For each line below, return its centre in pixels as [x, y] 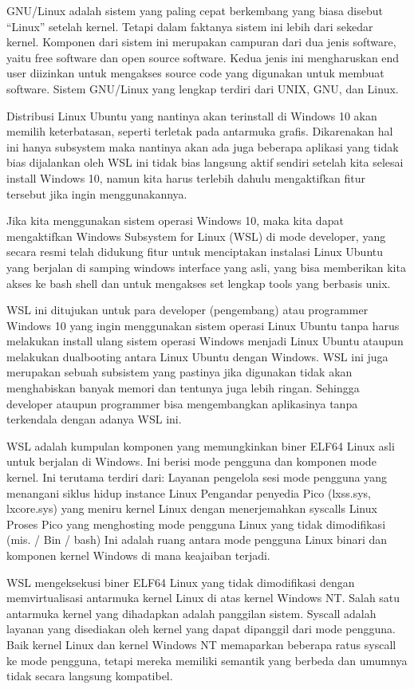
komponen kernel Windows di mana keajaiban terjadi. [138, 555]
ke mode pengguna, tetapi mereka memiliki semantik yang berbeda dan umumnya [207, 660]
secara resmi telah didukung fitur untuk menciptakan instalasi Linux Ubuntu [195, 252]
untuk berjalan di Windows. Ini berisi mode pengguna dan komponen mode [191, 461]
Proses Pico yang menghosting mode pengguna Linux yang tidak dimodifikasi [196, 524]
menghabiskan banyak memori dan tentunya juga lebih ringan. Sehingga [183, 388]
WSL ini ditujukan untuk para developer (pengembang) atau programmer [187, 310]
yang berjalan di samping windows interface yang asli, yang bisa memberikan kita [206, 267]
